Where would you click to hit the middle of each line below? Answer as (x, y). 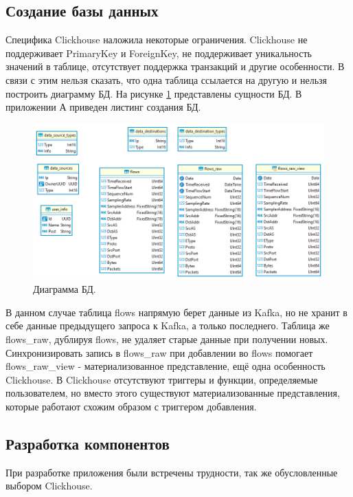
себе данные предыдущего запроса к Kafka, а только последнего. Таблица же (168, 325)
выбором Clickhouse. (49, 486)
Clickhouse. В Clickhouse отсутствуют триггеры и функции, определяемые (162, 379)
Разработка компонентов (88, 443)
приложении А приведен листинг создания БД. (103, 107)
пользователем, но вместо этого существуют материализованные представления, (173, 393)
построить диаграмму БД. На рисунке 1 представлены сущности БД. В (154, 93)
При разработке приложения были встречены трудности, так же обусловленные (172, 472)
